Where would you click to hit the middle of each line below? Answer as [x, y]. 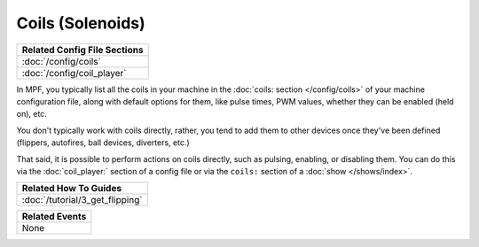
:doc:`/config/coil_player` [74, 73]
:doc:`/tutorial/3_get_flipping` [82, 200]
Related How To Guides [72, 189]
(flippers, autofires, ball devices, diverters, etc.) [103, 143]
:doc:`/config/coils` [62, 61]
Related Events [54, 217]
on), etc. [32, 114]
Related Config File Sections [82, 50]
